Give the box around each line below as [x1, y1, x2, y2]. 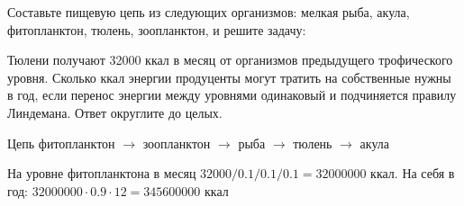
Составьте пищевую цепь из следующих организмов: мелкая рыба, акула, [7, 3, 410, 21]
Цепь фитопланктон [7, 133, 115, 152]
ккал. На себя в [370, 164, 455, 183]
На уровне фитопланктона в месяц [7, 164, 196, 183]
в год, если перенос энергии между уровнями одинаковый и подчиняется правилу [7, 85, 457, 104]
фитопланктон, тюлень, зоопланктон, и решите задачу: [7, 20, 306, 39]
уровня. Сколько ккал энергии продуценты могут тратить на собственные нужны [7, 67, 451, 86]
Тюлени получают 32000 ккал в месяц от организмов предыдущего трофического [7, 50, 453, 69]
